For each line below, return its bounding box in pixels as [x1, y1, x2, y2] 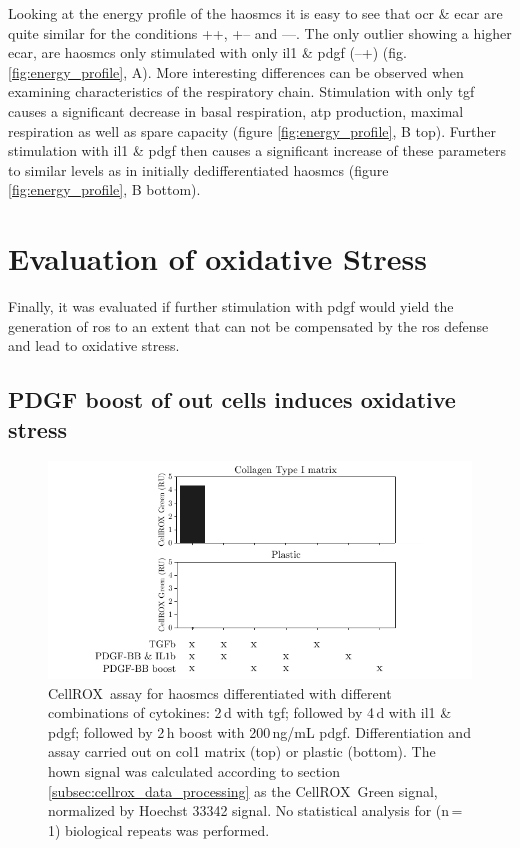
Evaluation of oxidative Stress [8, 238, 427, 279]
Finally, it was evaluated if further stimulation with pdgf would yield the [8, 296, 454, 317]
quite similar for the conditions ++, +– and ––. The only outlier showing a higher [8, 22, 512, 43]
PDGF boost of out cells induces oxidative [8, 384, 456, 415]
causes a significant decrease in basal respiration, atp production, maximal [8, 100, 464, 121]
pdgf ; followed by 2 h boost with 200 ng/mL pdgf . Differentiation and [48, 721, 471, 742]
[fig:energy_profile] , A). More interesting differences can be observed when [8, 61, 464, 82]
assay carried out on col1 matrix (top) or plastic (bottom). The [48, 741, 436, 762]
